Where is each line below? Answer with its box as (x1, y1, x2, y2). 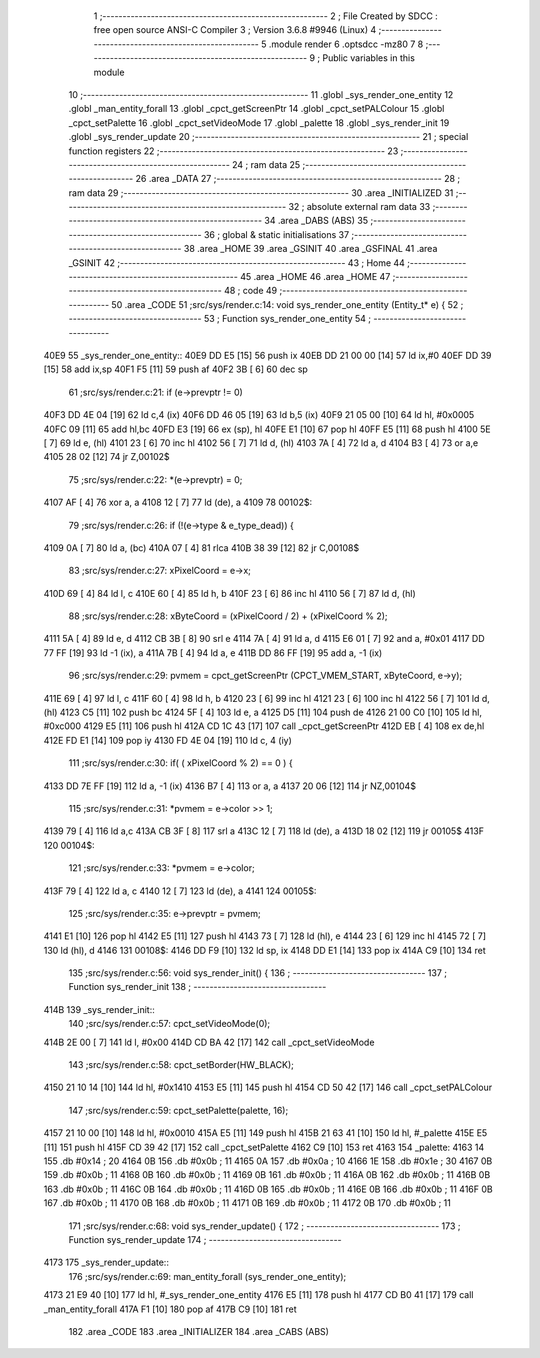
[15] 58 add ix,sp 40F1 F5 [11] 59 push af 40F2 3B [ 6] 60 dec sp (43, 363, 309, 375)
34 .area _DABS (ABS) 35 (264, 215, 369, 227)
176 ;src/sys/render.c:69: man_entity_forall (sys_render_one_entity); (68, 1270, 347, 1282)
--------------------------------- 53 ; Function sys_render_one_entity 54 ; (68, 313, 372, 325)
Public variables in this (322, 52, 415, 64)
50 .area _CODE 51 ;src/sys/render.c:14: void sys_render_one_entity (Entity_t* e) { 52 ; (111, 298, 464, 310)
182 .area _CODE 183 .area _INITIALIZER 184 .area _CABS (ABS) (68, 1325, 330, 1337)
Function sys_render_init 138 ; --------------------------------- (68, 981, 327, 993)
